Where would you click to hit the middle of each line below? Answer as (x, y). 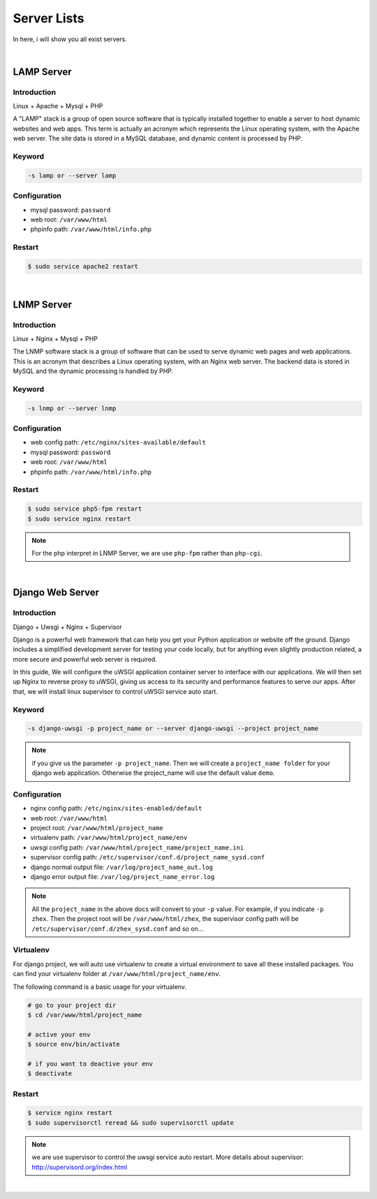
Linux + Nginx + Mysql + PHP (55, 339)
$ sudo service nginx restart (79, 518)
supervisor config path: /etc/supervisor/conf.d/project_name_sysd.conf (148, 857)
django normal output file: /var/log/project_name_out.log (121, 867)
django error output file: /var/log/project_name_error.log (123, 877)
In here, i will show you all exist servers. (70, 39)
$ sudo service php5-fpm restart (85, 509)
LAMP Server (43, 72)
